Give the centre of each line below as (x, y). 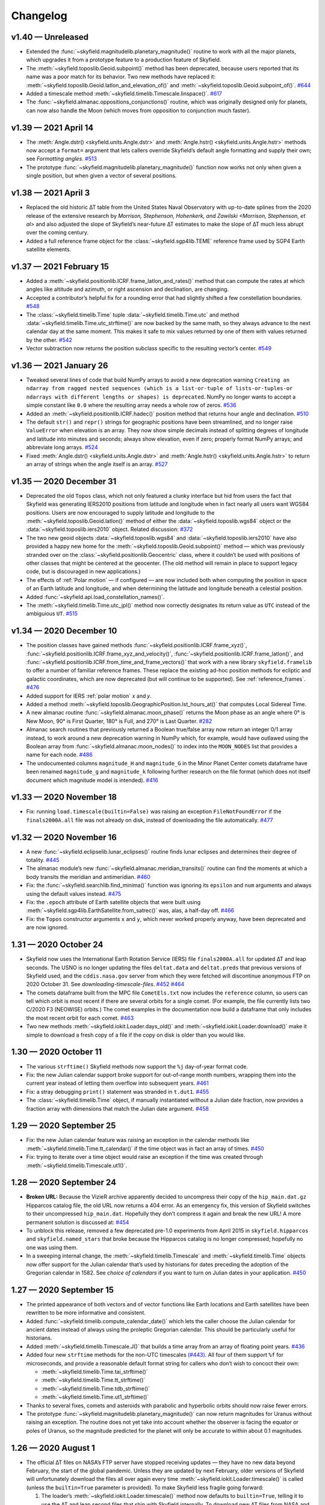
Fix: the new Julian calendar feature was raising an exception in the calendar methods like (138, 1140)
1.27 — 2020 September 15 (63, 1290)
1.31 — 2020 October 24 (57, 945)
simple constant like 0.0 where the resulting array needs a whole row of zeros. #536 (132, 405)
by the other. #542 (49, 340)
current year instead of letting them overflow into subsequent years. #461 (117, 1083)
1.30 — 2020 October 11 (57, 1052)
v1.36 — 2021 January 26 (60, 365)
